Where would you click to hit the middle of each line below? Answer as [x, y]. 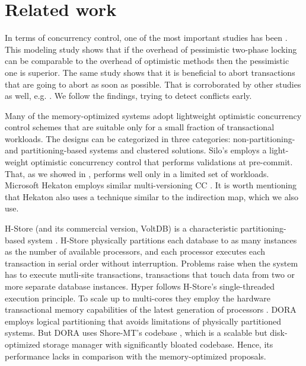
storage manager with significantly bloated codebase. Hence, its [158, 344]
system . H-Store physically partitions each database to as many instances [162, 240]
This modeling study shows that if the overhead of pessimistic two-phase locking [151, 49]
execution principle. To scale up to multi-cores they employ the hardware [138, 298]
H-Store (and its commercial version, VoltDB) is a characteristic [121, 228]
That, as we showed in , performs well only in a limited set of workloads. [137, 173]
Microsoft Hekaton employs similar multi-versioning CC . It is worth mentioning [151, 185]
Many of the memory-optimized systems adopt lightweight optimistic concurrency [153, 115]
